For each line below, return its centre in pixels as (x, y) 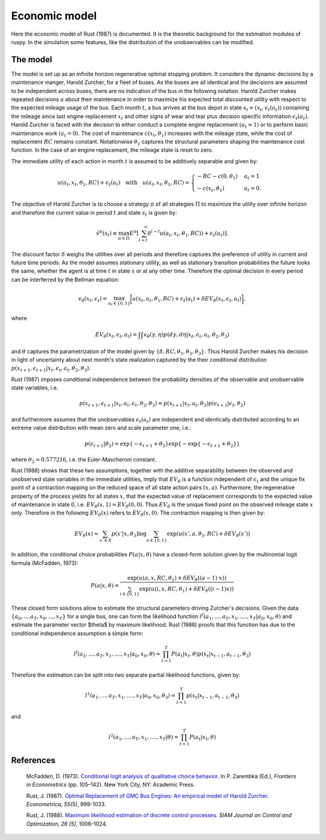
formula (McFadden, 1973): (45, 563)
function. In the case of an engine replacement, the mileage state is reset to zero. (112, 150)
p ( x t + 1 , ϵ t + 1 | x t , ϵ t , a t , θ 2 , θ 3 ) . (51, 369)
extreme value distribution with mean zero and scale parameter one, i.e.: (101, 428)
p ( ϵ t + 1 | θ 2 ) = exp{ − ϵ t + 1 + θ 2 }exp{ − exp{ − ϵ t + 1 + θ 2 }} (162, 444)
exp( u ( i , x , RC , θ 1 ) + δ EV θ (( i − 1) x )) (187, 590)
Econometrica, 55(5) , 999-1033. (66, 804)
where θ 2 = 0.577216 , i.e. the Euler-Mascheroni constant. (84, 460)
